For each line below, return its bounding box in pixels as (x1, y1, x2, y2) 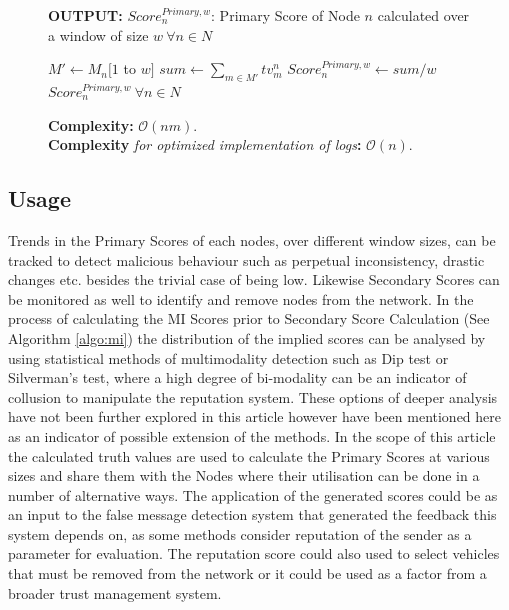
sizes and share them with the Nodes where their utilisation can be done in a (8, 465, 480, 486)
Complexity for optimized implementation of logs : (48, 134, 362, 155)
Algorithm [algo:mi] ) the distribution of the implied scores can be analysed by (8, 327, 486, 348)
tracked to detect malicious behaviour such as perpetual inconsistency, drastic (8, 249, 485, 270)
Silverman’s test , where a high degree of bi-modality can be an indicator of (8, 367, 467, 388)
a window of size (48, 24, 149, 45)
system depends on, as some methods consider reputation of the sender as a (8, 523, 472, 544)
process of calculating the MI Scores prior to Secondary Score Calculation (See (8, 308, 490, 329)
